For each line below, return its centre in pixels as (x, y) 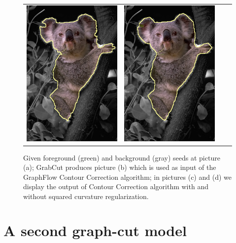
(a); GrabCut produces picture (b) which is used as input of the (120, 167)
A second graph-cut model (95, 230)
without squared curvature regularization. (86, 196)
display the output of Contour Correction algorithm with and (116, 186)
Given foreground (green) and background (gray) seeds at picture (122, 157)
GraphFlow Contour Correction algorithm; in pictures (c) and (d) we (127, 177)
